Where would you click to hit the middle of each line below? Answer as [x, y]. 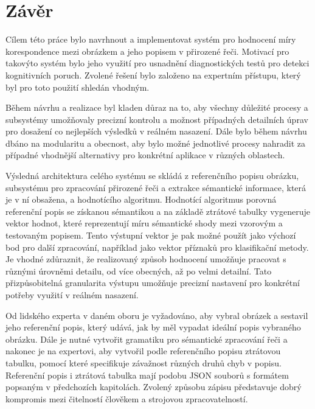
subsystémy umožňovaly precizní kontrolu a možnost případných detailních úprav [157, 119]
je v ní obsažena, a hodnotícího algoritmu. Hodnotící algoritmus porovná [141, 199]
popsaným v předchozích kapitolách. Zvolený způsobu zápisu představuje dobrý [154, 387]
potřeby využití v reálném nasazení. [72, 295]
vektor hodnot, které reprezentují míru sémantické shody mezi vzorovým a [144, 223]
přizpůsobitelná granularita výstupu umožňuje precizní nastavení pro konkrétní [153, 283]
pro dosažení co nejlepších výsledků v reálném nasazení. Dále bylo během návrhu [156, 131]
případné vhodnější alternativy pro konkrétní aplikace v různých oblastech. [145, 155]
